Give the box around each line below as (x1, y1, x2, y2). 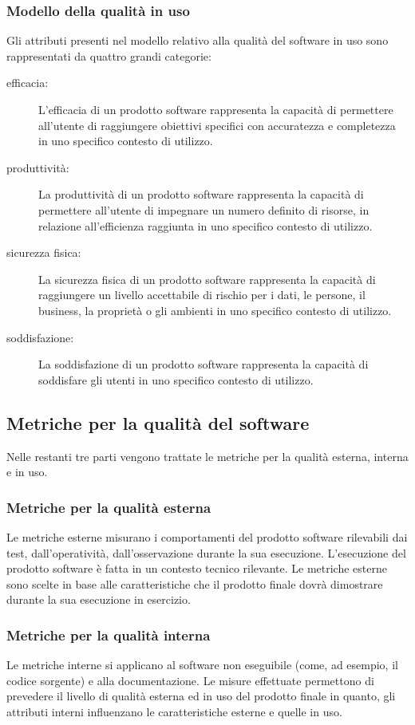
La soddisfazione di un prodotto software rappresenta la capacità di (38, 356, 369, 372)
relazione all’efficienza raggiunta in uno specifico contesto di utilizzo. (38, 217, 373, 234)
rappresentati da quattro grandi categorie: (6, 47, 211, 64)
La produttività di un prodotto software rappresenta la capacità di (38, 186, 364, 203)
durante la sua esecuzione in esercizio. (6, 591, 191, 608)
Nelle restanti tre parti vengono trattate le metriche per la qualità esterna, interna (6, 447, 409, 464)
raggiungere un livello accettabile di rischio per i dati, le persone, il (38, 286, 366, 303)
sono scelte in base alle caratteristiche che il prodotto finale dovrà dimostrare (6, 575, 383, 592)
